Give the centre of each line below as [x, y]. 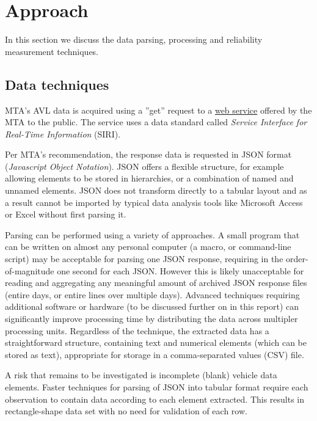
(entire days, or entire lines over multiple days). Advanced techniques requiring [152, 294]
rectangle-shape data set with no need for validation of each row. [126, 411]
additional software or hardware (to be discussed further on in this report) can [152, 306]
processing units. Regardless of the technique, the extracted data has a [137, 330]
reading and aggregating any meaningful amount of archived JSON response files [156, 283]
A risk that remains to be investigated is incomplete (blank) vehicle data [141, 375]
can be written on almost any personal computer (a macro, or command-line [148, 247]
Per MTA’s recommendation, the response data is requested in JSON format [148, 154]
